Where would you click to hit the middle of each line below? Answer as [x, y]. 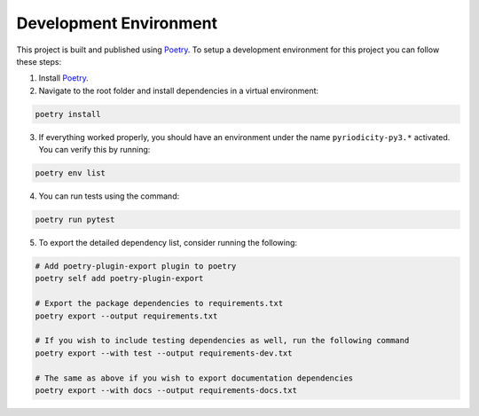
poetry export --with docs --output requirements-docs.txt [166, 390]
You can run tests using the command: [109, 196]
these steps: [39, 61]
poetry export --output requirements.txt [126, 316]
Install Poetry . [63, 78]
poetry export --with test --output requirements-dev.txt [164, 353]
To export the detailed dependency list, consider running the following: [168, 243]
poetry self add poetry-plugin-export [119, 279]
